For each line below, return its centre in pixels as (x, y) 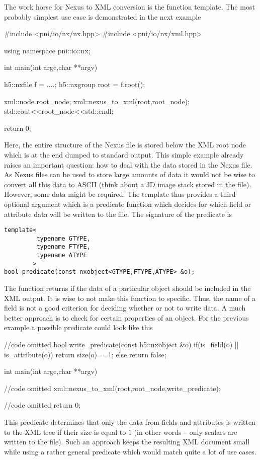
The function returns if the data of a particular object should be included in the (127, 288)
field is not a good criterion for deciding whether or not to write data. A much (125, 308)
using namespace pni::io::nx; (47, 50)
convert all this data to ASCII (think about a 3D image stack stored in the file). (128, 184)
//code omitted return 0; (42, 405)
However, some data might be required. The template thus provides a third (120, 194)
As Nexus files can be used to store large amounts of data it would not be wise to (130, 174)
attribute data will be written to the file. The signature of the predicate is (118, 214)
